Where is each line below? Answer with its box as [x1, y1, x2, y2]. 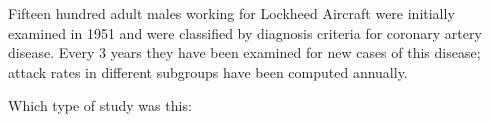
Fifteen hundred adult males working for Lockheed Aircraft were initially [8, 3, 455, 23]
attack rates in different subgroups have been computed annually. [8, 61, 408, 82]
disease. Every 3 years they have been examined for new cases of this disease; [8, 42, 481, 63]
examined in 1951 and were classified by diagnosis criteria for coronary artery [8, 22, 482, 43]
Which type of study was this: [8, 95, 192, 116]
